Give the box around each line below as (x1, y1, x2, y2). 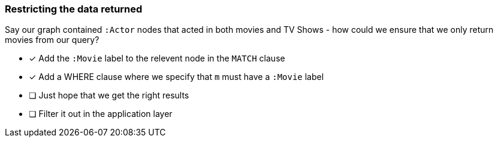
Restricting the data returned (5, 3, 143, 15)
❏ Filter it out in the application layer (29, 109, 173, 119)
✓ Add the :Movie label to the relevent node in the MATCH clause (29, 53, 285, 64)
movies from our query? (5, 35, 99, 45)
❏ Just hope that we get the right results (29, 90, 189, 101)
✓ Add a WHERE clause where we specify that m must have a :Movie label (29, 72, 324, 82)
